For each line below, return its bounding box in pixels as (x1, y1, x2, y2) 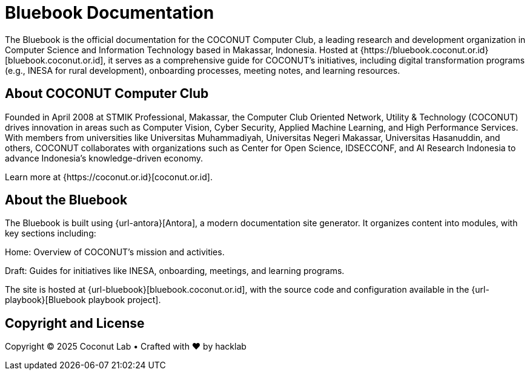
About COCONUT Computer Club (5, 86, 209, 102)
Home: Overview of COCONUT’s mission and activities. (5, 247, 225, 258)
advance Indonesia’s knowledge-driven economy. (5, 152, 204, 163)
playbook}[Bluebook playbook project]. (5, 295, 161, 305)
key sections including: (5, 228, 96, 239)
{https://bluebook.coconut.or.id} (360, 44, 489, 55)
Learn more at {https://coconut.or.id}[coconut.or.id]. (5, 171, 213, 182)
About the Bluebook (5, 192, 128, 208)
